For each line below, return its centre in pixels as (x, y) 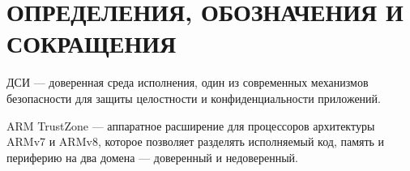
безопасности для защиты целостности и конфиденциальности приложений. (194, 98)
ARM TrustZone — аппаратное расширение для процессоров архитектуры (191, 125)
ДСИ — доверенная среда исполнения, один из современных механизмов (188, 82)
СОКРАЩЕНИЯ (92, 43)
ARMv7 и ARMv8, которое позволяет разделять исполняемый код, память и (196, 141)
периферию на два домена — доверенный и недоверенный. (153, 157)
